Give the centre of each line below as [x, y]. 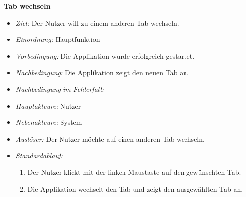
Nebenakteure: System [49, 122]
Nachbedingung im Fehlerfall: [60, 89]
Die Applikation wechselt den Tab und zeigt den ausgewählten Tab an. [135, 188]
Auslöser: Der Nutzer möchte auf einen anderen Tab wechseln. [110, 138]
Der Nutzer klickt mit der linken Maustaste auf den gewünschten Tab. [134, 172]
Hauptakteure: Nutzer [48, 105]
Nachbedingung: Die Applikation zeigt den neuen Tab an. [102, 72]
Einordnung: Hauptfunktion [58, 39]
